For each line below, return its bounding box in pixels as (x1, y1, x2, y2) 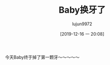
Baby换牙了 (58, 4, 106, 16)
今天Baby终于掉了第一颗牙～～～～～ (5, 54, 80, 60)
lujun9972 (72, 21, 92, 27)
